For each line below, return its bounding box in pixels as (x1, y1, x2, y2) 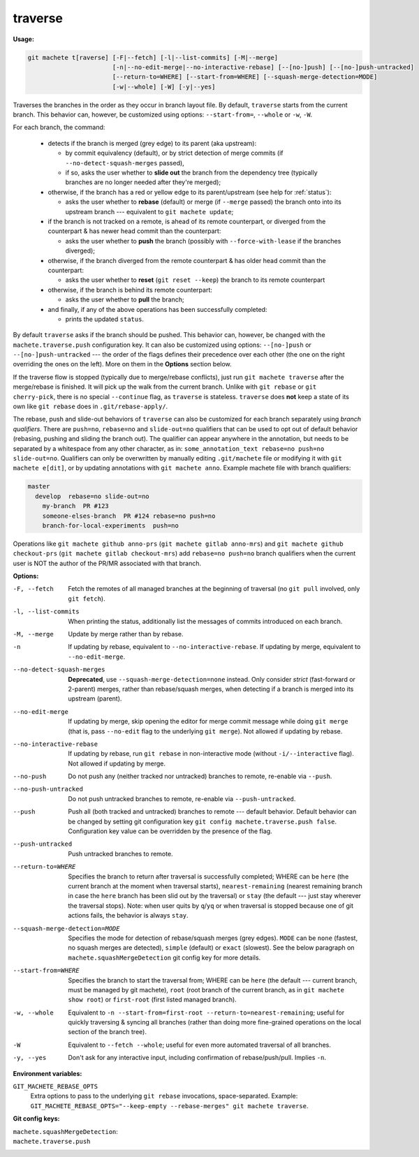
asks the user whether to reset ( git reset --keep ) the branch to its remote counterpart (65, 276, 325, 284)
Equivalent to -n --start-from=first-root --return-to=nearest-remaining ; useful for (68, 1008, 345, 1017)
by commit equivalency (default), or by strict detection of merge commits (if (65, 149, 284, 157)
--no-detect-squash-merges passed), (65, 158, 184, 167)
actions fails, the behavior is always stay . (68, 911, 189, 920)
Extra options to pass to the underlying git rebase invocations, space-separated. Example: (30, 1092, 298, 1100)
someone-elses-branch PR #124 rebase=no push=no (42, 512, 216, 520)
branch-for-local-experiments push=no (42, 521, 179, 530)
